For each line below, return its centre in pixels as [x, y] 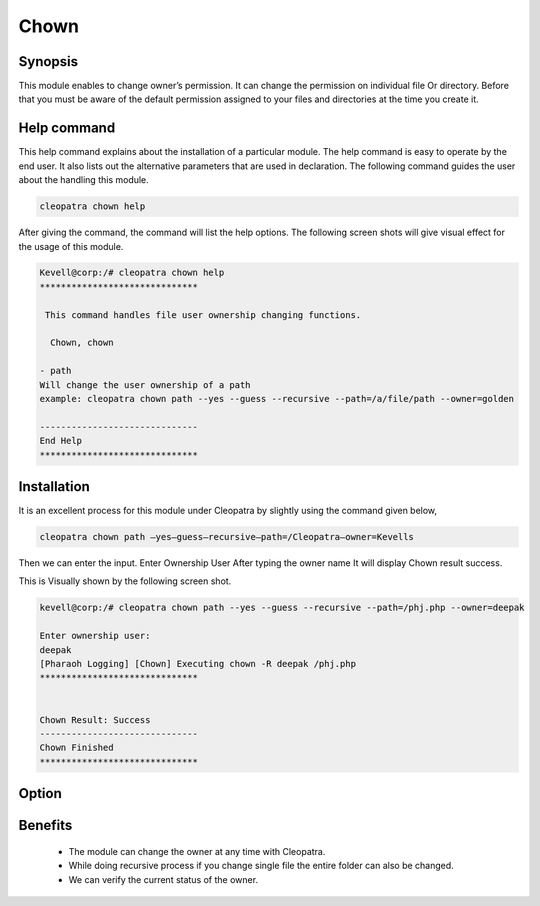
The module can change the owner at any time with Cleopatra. [197, 851]
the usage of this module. [71, 246]
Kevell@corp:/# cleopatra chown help [132, 273]
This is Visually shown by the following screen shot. [125, 581]
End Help [61, 441]
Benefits [45, 825]
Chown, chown [82, 343]
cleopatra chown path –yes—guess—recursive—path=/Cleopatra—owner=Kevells [227, 537]
